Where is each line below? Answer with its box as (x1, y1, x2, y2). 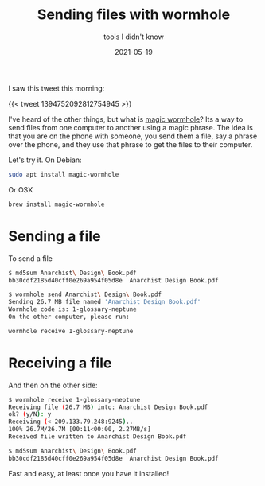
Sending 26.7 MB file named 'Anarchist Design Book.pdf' (8, 298, 201, 306)
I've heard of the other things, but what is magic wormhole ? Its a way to (8, 114, 244, 124)
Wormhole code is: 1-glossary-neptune (8, 305, 137, 313)
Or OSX (8, 185, 33, 194)
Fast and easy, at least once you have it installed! (8, 469, 170, 478)
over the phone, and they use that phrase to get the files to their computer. (8, 139, 253, 149)
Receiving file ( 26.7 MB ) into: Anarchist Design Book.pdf (8, 403, 208, 411)
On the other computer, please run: (8, 313, 130, 321)
